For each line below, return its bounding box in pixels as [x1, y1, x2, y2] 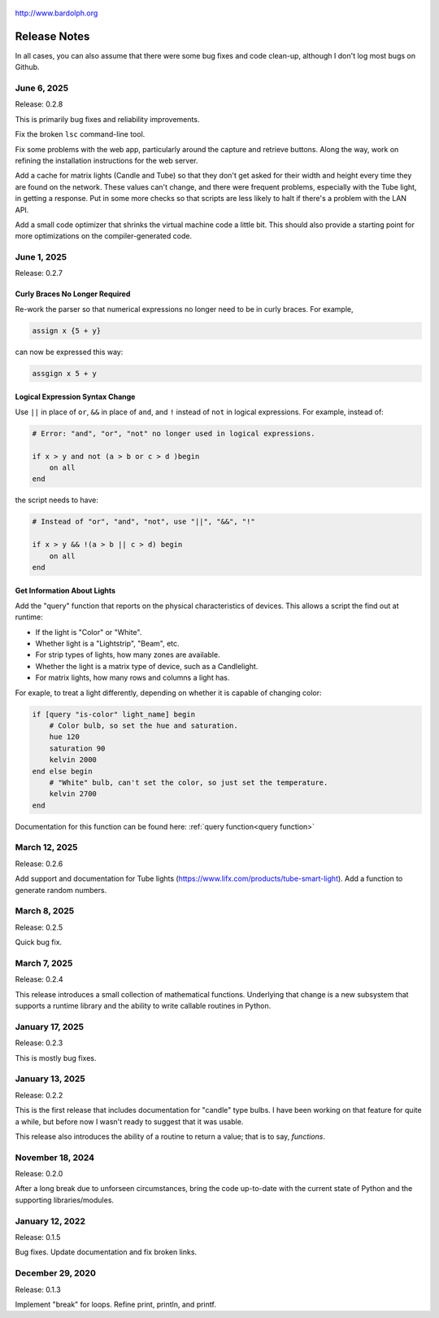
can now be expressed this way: [15, 347, 124, 357]
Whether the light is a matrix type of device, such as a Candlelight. [35, 661, 259, 671]
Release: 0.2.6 [15, 859, 63, 869]
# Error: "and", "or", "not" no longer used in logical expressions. [32, 428, 315, 438]
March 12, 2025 [15, 842, 78, 853]
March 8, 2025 [15, 905, 75, 917]
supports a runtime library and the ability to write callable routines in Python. [15, 1001, 272, 1011]
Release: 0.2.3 [15, 1038, 63, 1048]
